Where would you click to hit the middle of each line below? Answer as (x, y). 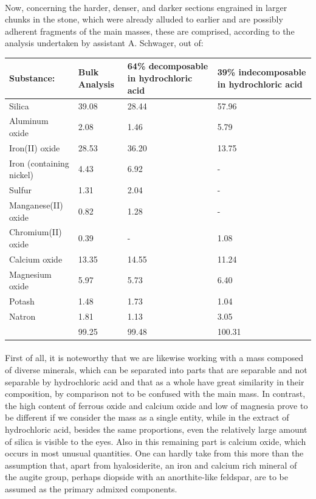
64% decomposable (168, 66)
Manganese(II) (36, 205)
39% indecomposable (262, 72)
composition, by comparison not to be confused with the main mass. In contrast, (155, 394)
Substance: (32, 78)
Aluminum (29, 121)
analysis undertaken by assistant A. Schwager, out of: (104, 43)
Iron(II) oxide (35, 147)
